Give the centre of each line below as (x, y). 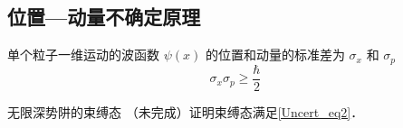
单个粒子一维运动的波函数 (83, 55)
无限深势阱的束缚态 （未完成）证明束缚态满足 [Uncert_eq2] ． (186, 111)
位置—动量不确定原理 (104, 17)
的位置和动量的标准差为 (275, 55)
